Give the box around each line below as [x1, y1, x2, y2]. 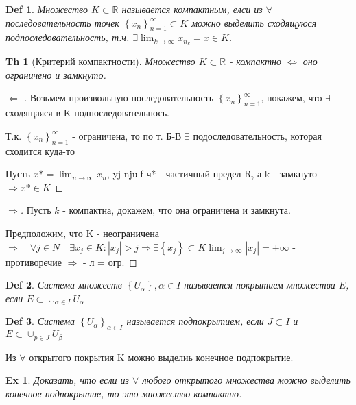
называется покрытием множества [184, 278, 335, 292]
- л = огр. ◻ [83, 254, 137, 269]
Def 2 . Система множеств [5, 278, 122, 292]
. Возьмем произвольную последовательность [23, 90, 214, 105]
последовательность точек [5, 15, 119, 29]
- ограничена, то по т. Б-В [72, 128, 182, 143]
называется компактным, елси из [121, 2, 263, 16]
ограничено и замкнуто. [5, 67, 106, 82]
